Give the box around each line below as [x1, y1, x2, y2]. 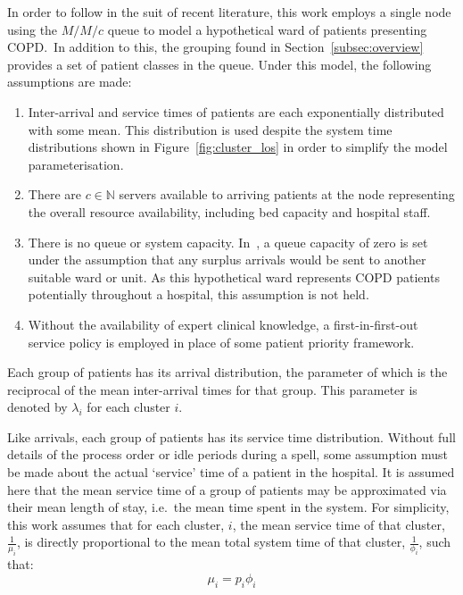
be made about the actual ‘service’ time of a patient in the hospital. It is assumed [7, 463, 455, 482]
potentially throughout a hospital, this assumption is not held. [28, 285, 369, 304]
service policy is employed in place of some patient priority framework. [28, 332, 415, 351]
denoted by [7, 398, 68, 416]
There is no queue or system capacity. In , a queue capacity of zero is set [28, 232, 428, 251]
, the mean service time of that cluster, [232, 515, 445, 533]
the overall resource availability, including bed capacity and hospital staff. [28, 202, 431, 221]
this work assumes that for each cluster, [7, 515, 225, 533]
